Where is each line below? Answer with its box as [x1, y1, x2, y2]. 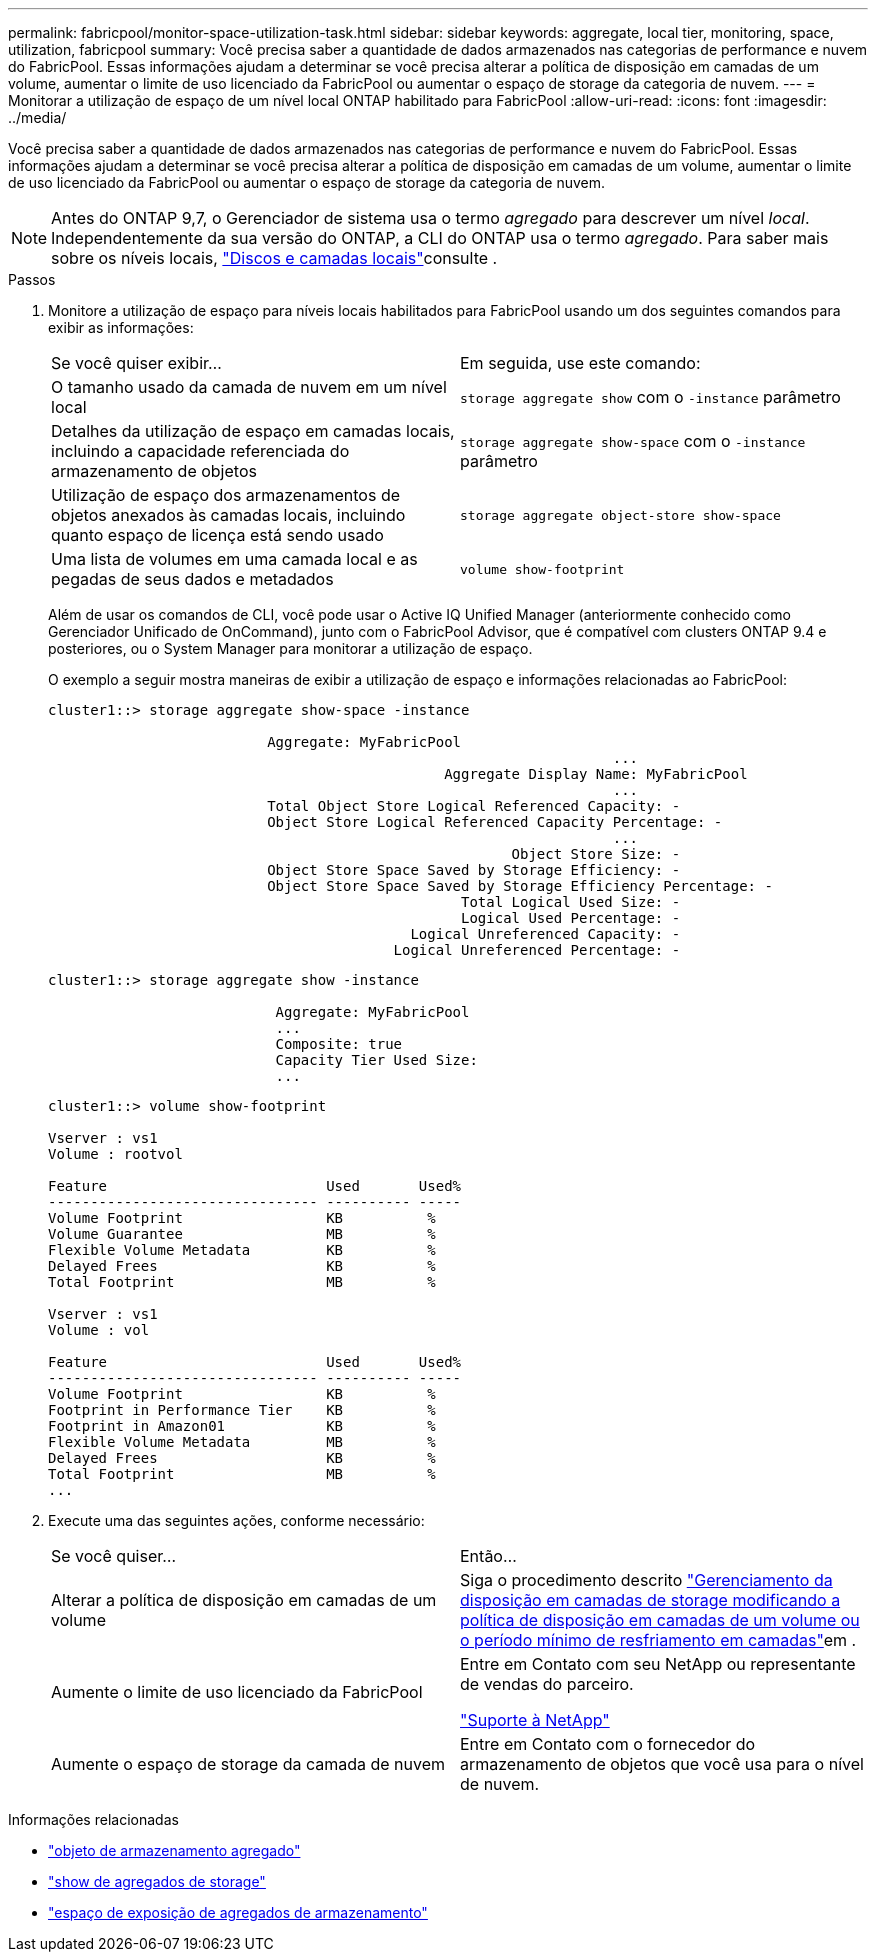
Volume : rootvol [48, 1146, 183, 1162]
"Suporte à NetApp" [460, 1710, 610, 1730]
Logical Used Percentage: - [461, 910, 681, 926]
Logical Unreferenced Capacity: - [410, 926, 681, 942]
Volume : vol [48, 1322, 150, 1338]
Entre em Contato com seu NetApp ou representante [460, 1654, 856, 1674]
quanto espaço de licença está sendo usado [51, 525, 384, 545]
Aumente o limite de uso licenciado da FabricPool [51, 1682, 423, 1702]
